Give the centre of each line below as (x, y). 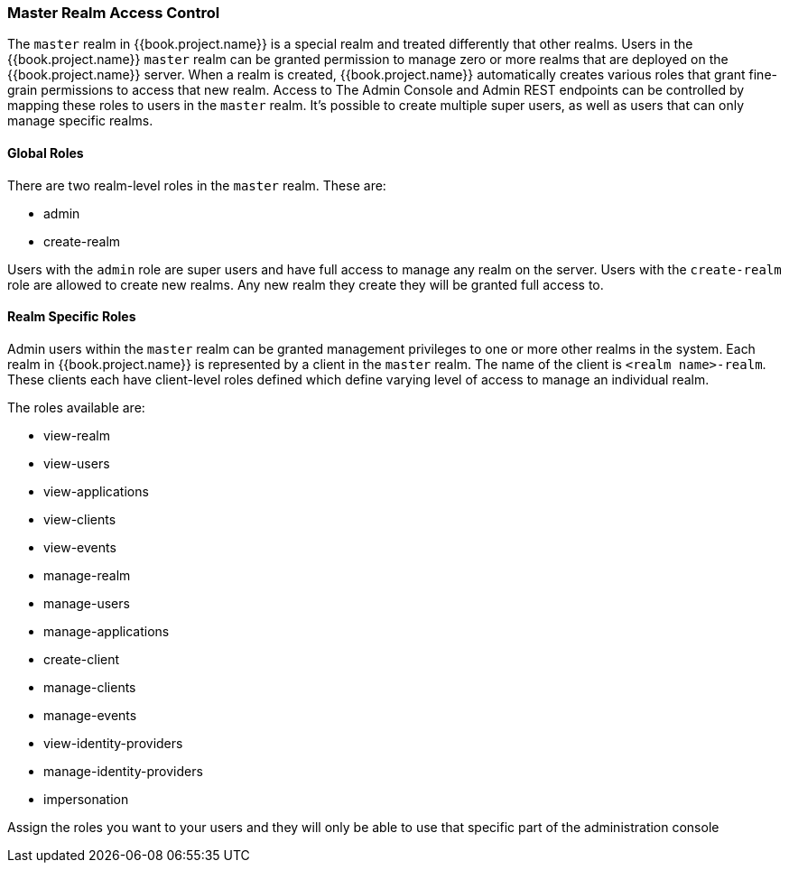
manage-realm (87, 575)
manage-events (90, 715)
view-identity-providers (113, 743)
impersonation (86, 799)
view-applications (96, 491)
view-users (77, 463)
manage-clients (90, 687)
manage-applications (107, 631)
